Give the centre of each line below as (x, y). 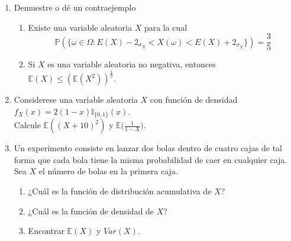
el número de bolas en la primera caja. (108, 171)
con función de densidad (194, 100)
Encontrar (46, 231)
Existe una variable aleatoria (80, 27)
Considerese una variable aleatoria (76, 100)
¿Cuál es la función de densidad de (91, 211)
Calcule (27, 125)
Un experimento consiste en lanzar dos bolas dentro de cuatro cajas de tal (148, 148)
